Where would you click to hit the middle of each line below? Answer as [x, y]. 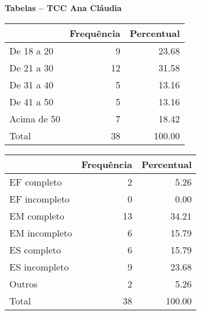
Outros [24, 283]
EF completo [36, 182]
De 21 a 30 [32, 67]
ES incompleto [39, 266]
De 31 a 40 [32, 84]
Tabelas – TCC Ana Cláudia [63, 8]
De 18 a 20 [32, 50]
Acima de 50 [35, 118]
